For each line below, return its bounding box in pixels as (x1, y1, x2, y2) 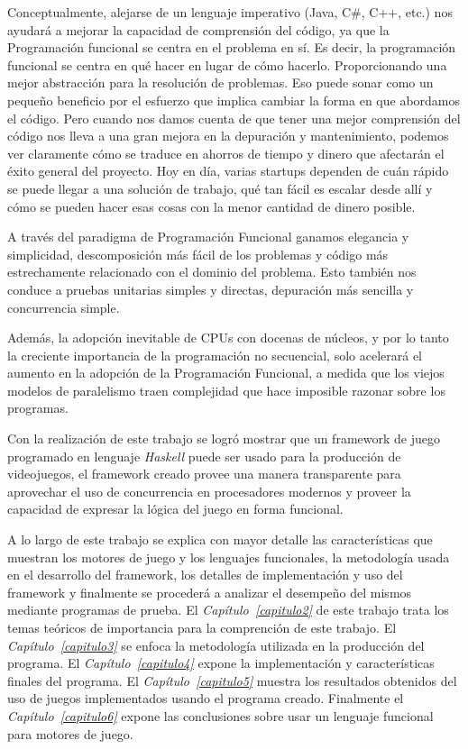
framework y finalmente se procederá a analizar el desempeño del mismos (7, 582, 412, 601)
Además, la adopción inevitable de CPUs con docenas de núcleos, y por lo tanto (7, 328, 449, 347)
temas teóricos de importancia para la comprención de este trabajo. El (7, 618, 397, 636)
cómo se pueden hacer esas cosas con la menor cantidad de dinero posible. (7, 196, 416, 215)
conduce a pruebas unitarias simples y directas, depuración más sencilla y (7, 279, 414, 298)
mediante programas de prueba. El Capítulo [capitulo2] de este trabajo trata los (7, 600, 449, 619)
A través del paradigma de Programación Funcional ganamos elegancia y (7, 227, 409, 246)
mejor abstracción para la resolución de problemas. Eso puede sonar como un (7, 73, 434, 92)
